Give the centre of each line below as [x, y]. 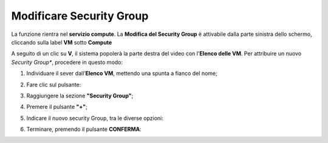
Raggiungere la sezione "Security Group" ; [80, 96]
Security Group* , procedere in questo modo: [67, 62]
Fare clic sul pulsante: [54, 85]
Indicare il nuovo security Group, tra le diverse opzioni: [95, 118]
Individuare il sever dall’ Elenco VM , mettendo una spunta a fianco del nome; [122, 74]
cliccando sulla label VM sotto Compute [62, 42]
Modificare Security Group [80, 16]
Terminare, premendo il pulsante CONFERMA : [84, 129]
